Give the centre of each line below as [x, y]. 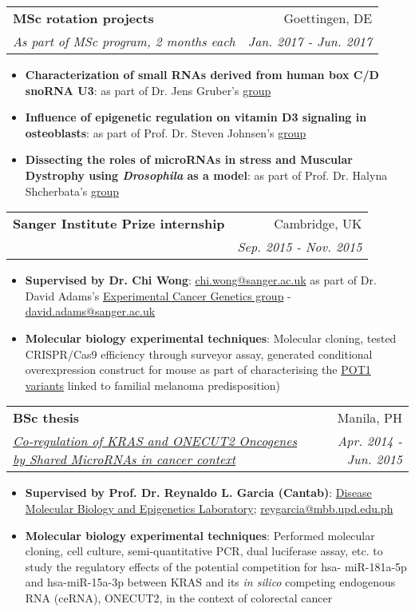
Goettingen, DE [328, 18]
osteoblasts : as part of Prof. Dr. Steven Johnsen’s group [166, 132]
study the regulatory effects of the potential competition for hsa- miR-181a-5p [216, 566]
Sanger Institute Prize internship [119, 224]
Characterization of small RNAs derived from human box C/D [202, 74]
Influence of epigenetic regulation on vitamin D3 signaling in [196, 117]
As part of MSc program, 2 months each [124, 41]
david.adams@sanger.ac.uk [90, 311]
